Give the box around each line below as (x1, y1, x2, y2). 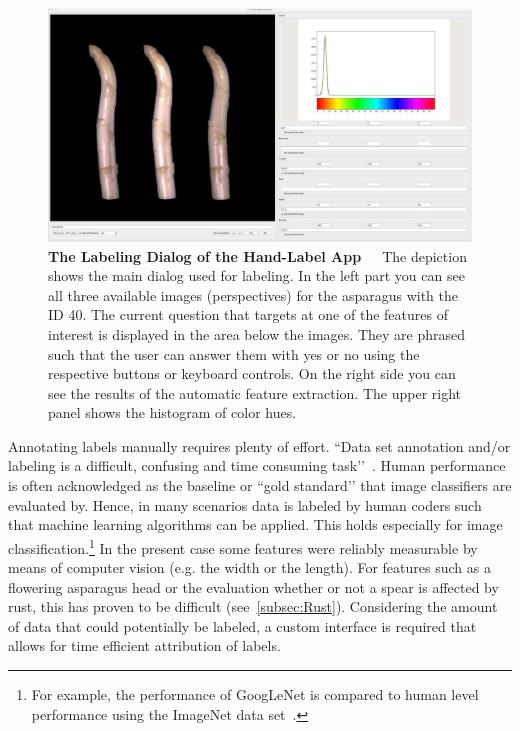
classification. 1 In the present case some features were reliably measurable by (8, 534, 478, 558)
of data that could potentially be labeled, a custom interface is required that (8, 615, 477, 636)
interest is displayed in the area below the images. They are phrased (48, 323, 466, 344)
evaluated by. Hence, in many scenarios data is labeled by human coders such (8, 494, 482, 515)
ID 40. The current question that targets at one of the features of (48, 304, 448, 325)
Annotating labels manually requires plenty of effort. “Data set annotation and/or (8, 435, 511, 456)
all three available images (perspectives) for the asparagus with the (48, 284, 459, 305)
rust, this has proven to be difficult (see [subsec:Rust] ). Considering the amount (8, 596, 498, 617)
